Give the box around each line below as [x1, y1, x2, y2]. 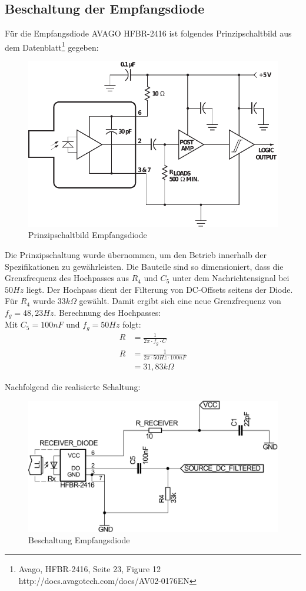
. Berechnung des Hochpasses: [54, 306, 161, 318]
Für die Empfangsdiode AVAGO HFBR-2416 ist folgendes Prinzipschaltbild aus [5, 27, 292, 39]
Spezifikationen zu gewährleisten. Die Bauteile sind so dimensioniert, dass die [5, 260, 284, 272]
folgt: [122, 318, 141, 331]
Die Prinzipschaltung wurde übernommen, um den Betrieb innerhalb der [5, 248, 267, 260]
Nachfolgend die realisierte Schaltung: [5, 380, 141, 392]
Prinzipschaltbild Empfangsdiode [28, 229, 147, 241]
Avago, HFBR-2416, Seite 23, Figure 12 [18, 563, 161, 575]
